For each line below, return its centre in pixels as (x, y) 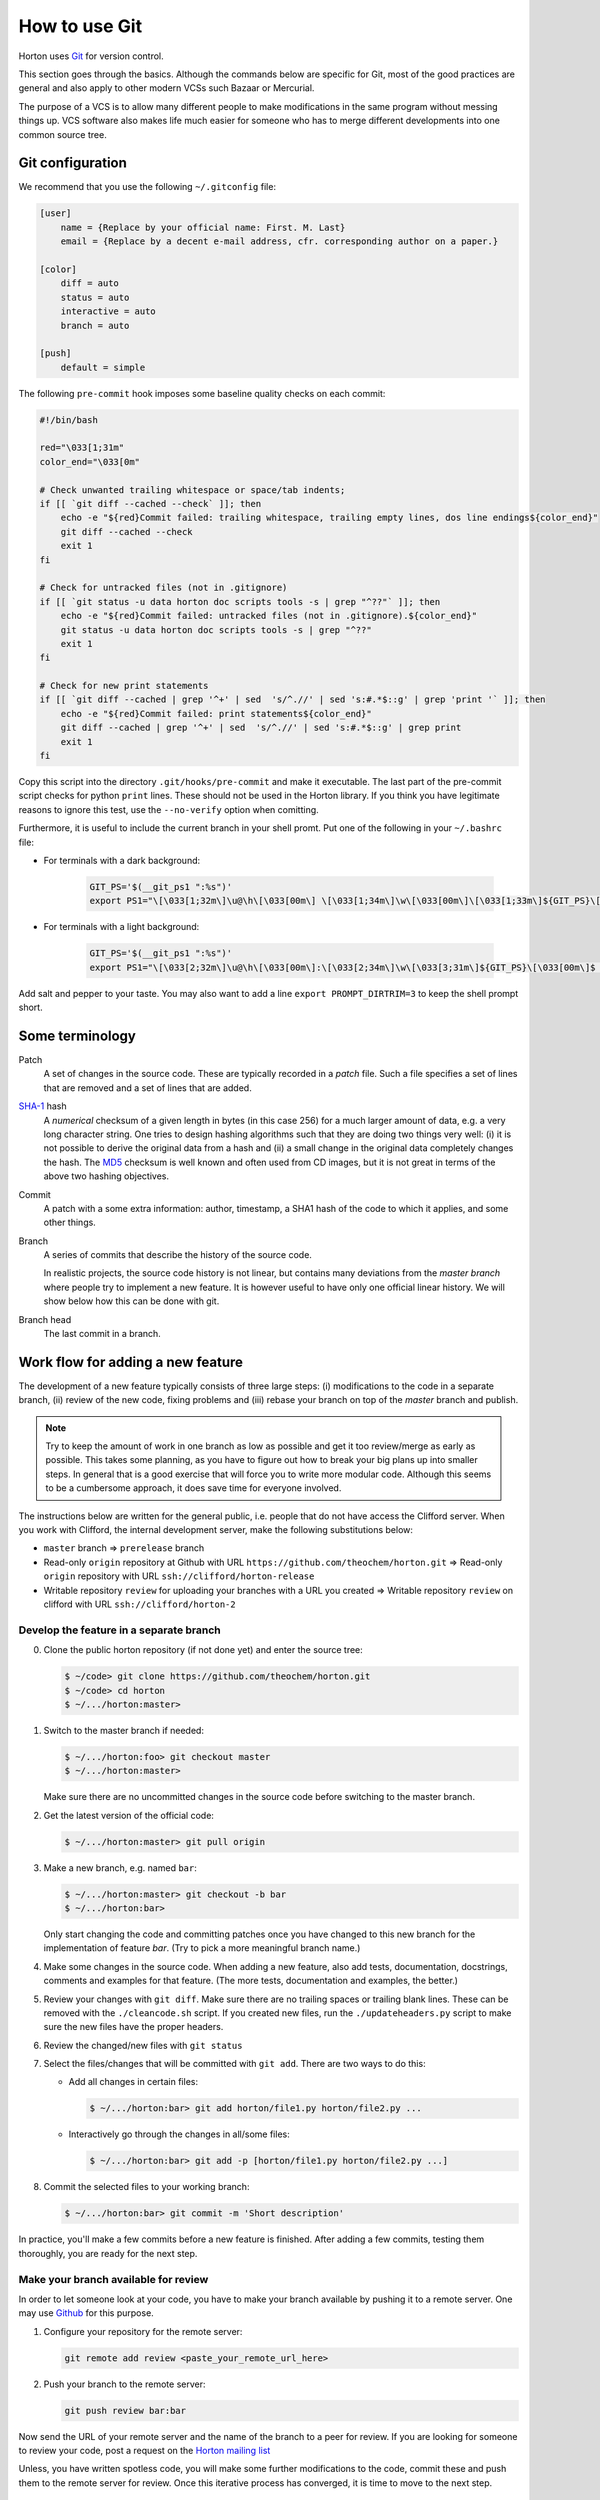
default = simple (103, 367)
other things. (70, 1222)
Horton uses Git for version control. (91, 56)
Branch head (45, 1319)
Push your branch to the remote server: (124, 2384)
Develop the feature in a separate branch (120, 1630)
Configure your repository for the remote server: (143, 2331)
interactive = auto (108, 311)
